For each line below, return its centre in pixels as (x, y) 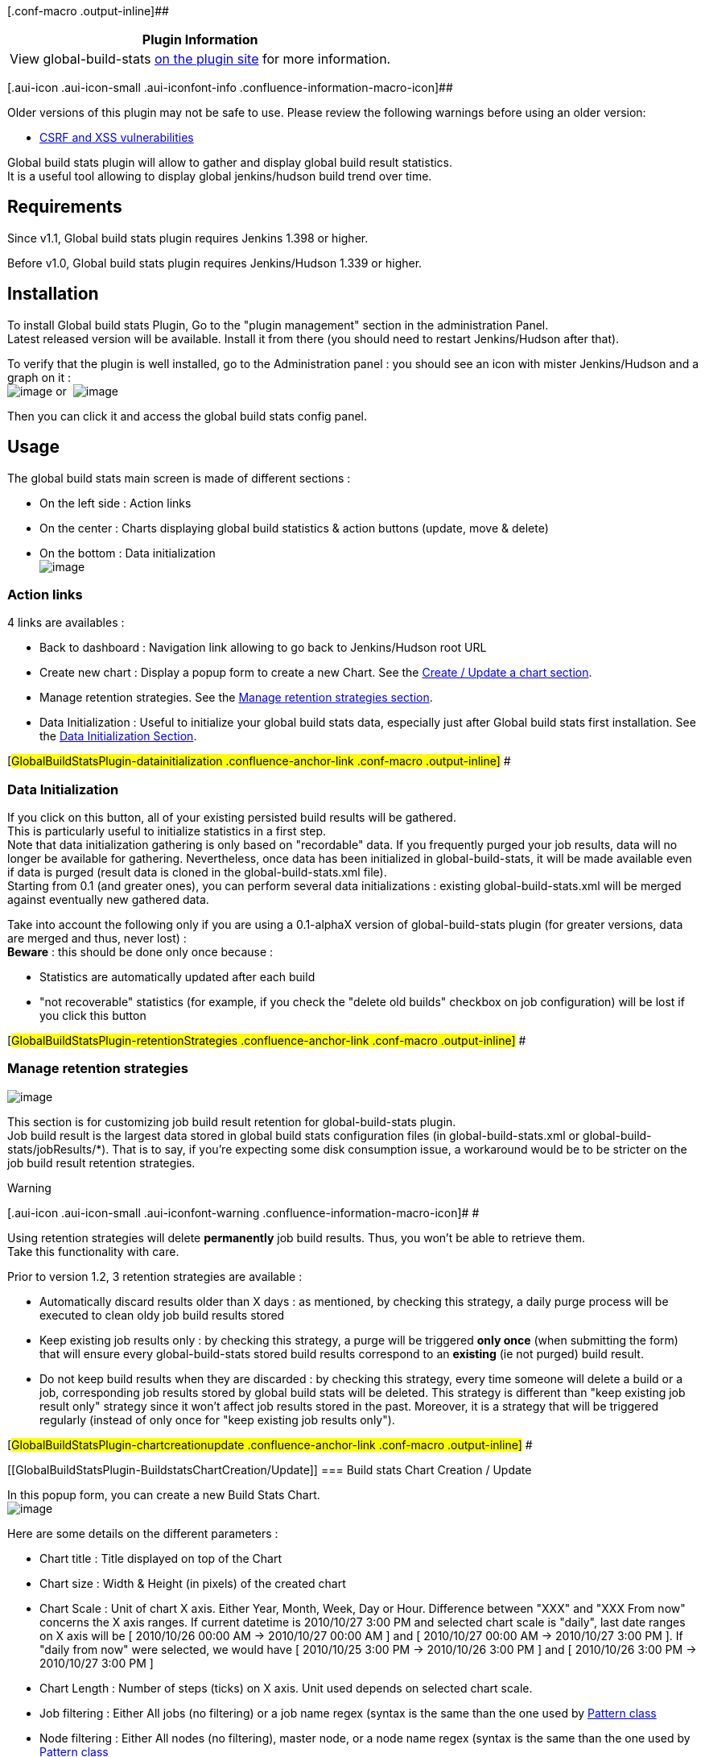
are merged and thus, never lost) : (97, 939)
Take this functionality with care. (93, 1251)
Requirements (65, 207)
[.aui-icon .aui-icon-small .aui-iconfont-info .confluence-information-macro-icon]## (230, 87)
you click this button (93, 1016)
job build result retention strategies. (101, 1162)
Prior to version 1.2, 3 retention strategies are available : (155, 1276)
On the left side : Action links (115, 503)
